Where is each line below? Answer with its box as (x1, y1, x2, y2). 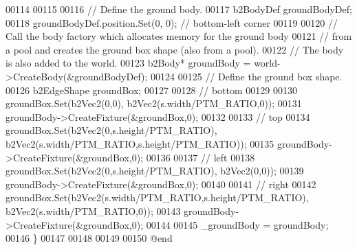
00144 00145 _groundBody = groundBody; (146, 217, 329, 231)
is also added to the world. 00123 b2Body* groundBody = (6, 56, 251, 70)
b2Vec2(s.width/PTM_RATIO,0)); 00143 (6, 203, 181, 218)
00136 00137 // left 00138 (146, 150, 255, 164)
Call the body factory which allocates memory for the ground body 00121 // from (6, 29, 352, 43)
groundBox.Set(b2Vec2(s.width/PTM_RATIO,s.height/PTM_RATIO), (6, 190, 309, 205)
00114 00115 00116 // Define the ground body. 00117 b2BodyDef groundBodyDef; (6, 2, 352, 16)
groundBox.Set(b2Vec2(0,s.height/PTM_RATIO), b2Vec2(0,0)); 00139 (6, 163, 304, 178)
